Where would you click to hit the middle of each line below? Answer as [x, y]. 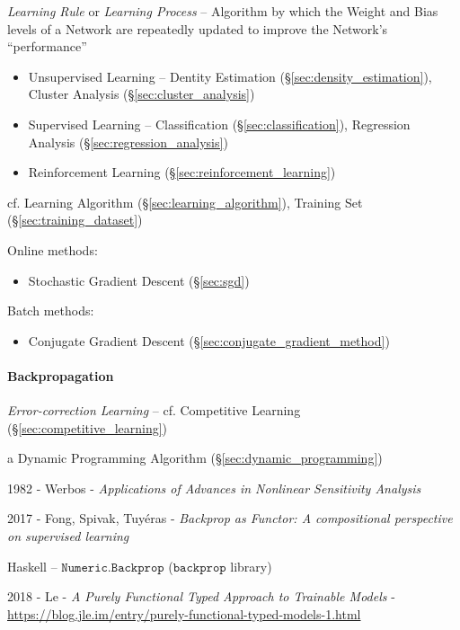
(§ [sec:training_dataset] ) [75, 220]
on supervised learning [68, 536]
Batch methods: [51, 311]
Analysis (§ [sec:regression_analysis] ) [128, 142]
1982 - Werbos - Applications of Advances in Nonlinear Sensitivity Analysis [214, 488]
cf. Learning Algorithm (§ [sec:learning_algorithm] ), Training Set [185, 202]
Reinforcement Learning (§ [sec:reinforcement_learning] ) [182, 172]
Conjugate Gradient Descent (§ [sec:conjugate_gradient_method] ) [209, 340]
